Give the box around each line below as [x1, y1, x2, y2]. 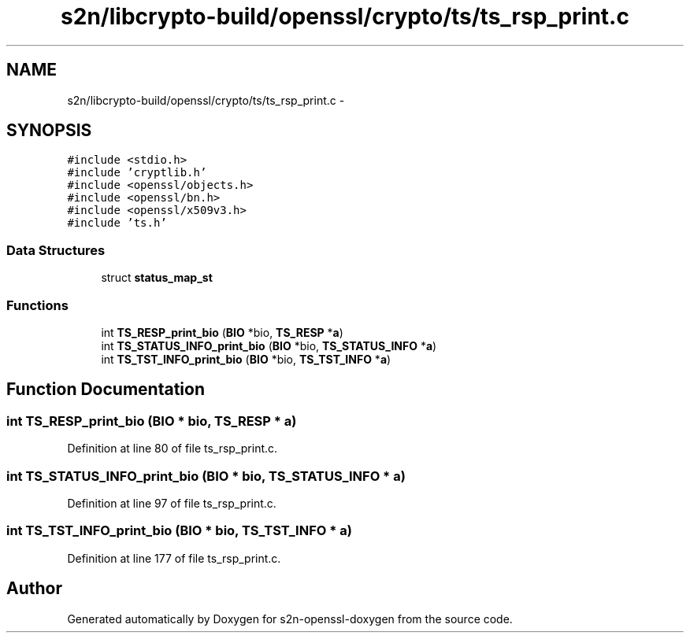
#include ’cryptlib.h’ [67, 166, 207, 179]
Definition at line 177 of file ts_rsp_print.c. [67, 551, 281, 565]
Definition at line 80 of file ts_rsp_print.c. [67, 441, 278, 456]
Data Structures [6, 242, 106, 258]
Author [6, 578, 62, 599]
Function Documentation [6, 379, 205, 400]
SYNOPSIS [6, 120, 92, 141]
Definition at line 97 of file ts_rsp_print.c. [67, 496, 276, 510]
